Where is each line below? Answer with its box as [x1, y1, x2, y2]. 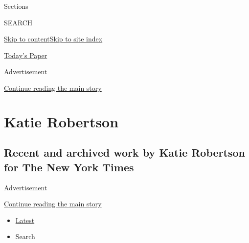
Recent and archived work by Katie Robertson [4, 145, 245, 160]
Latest [15, 215, 35, 225]
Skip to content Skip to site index [4, 34, 103, 44]
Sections [4, 1, 28, 11]
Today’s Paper [4, 50, 47, 60]
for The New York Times [4, 159, 134, 174]
